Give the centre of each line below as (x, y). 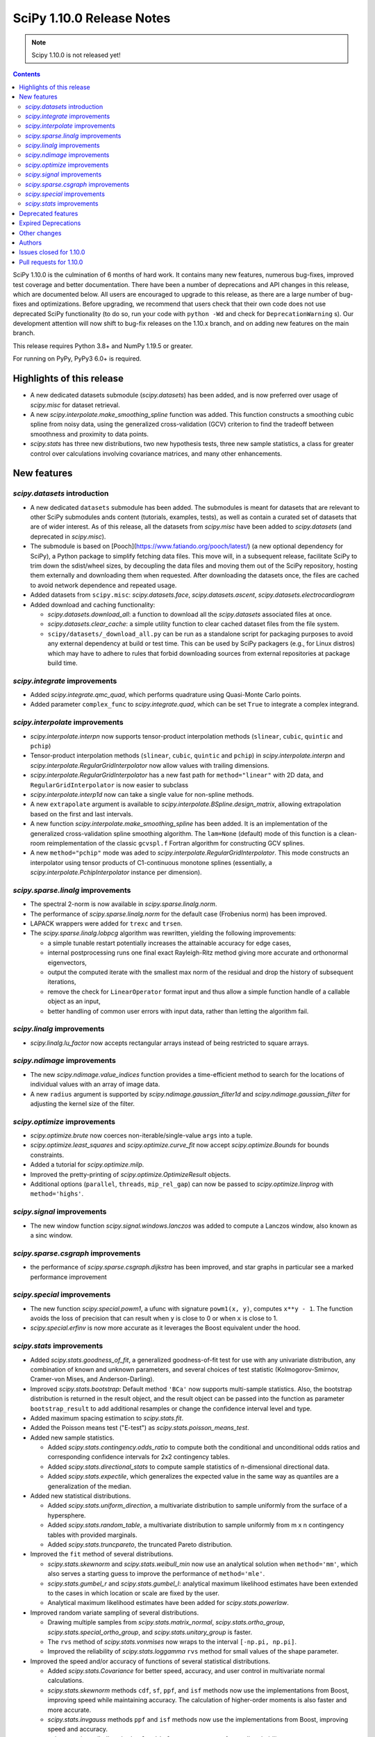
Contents (27, 74)
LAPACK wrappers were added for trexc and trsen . (107, 923)
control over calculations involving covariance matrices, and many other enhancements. (156, 453)
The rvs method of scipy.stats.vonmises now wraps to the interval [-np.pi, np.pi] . (172, 1641)
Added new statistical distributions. (81, 1496)
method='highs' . (57, 1194)
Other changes (40, 233)
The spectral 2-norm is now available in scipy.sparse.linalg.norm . (124, 904)
